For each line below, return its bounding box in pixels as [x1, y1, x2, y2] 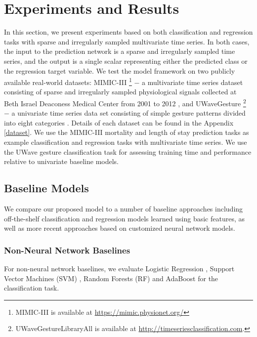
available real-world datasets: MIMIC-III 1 [4, 76, 132, 87]
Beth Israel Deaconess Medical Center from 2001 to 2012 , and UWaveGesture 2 [4, 96, 246, 108]
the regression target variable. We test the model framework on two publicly [4, 65, 235, 76]
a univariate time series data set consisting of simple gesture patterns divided [11, 108, 246, 118]
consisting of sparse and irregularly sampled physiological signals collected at [4, 86, 237, 97]
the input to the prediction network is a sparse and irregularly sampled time [4, 46, 235, 56]
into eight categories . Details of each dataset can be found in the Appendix [4, 117, 234, 127]
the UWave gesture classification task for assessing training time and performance [4, 146, 252, 157]
